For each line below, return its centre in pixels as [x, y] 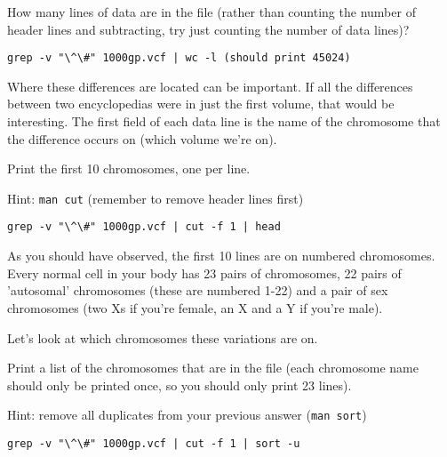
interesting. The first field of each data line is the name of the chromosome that [224, 121]
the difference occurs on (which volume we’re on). [142, 138]
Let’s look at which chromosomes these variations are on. [163, 337]
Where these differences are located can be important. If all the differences [210, 86]
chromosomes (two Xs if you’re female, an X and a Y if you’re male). [195, 307]
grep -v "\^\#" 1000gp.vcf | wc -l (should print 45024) [179, 58]
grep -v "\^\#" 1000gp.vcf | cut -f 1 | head [144, 227]
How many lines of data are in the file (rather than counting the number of [212, 12]
